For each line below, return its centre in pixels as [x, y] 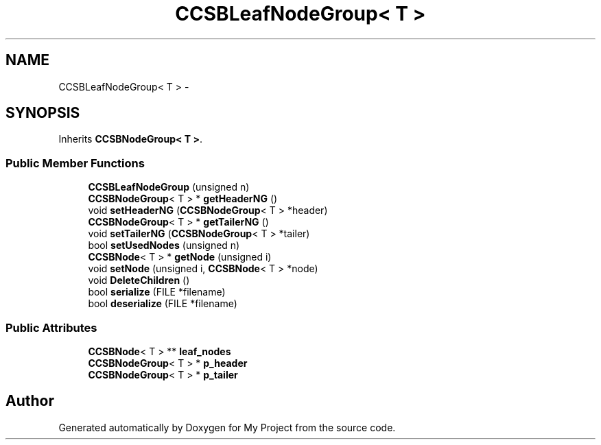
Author [30, 401]
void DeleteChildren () [139, 280]
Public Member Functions [75, 163]
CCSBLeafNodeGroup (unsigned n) [169, 187]
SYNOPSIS [43, 113]
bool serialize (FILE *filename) [157, 292]
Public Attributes [51, 327]
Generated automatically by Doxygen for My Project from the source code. [227, 427]
